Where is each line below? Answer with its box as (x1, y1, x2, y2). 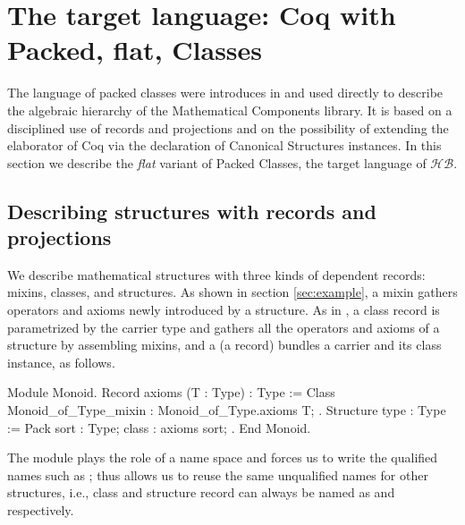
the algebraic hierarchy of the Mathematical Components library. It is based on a (7, 100, 452, 119)
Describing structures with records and (7, 197, 376, 224)
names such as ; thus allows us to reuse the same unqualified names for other (7, 465, 428, 484)
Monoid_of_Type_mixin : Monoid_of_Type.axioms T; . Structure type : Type (7, 401, 446, 419)
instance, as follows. (7, 352, 115, 371)
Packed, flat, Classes (7, 31, 263, 68)
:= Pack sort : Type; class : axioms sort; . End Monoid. (7, 418, 311, 436)
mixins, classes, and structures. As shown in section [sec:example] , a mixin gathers (7, 283, 458, 301)
